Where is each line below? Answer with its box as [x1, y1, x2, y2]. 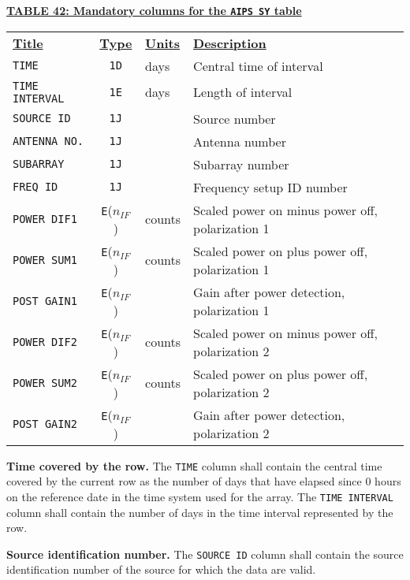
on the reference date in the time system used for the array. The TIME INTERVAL [6, 488, 393, 504]
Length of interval [193, 83, 293, 102]
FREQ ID [13, 180, 58, 194]
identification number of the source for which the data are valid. [6, 561, 316, 578]
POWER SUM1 [13, 253, 77, 266]
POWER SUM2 [13, 376, 77, 389]
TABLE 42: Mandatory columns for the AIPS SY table [6, 2, 302, 18]
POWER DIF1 [13, 212, 77, 225]
